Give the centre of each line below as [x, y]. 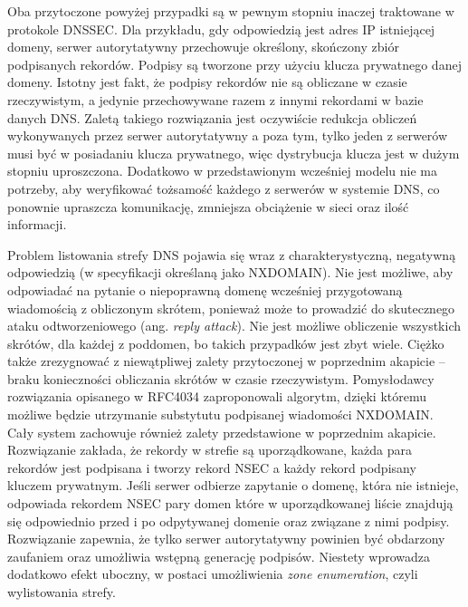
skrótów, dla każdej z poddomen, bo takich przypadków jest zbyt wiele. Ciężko [226, 343]
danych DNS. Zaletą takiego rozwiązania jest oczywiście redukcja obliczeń [212, 117]
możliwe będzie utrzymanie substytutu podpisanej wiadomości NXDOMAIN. [220, 414]
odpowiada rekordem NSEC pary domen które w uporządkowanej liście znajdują [230, 503]
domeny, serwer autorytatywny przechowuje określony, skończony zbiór [203, 47]
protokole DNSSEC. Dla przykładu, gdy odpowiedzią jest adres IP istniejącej [221, 29]
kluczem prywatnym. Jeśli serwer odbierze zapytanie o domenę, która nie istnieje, [233, 485]
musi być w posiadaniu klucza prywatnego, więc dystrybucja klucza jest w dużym [234, 153]
